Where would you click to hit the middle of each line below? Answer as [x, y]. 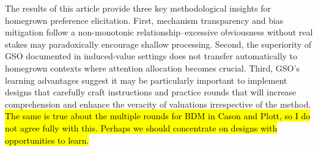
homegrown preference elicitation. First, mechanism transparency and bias [144, 20]
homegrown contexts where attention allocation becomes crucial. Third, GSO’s [152, 68]
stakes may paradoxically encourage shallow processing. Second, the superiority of [158, 44]
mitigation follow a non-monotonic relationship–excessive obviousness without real [159, 32]
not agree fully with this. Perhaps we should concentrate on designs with [141, 127]
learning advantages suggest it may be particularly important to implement [146, 80]
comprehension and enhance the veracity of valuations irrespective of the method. [158, 104]
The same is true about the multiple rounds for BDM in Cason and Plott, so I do [158, 116]
